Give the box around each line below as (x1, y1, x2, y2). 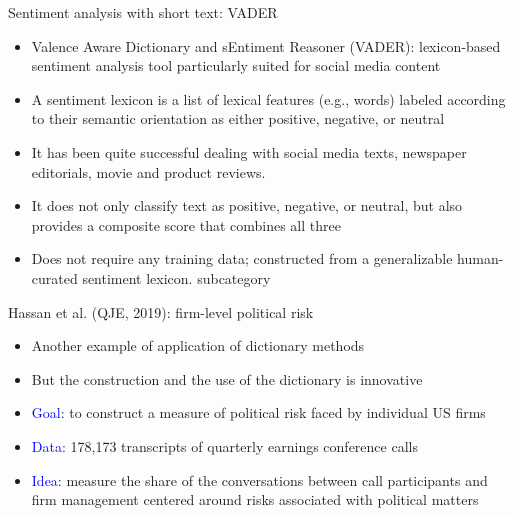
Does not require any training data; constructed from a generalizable (31, 248, 453, 269)
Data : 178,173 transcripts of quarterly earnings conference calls (31, 435, 418, 456)
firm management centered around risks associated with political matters (31, 489, 479, 510)
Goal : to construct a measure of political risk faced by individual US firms (31, 402, 486, 423)
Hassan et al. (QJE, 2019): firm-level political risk (8, 301, 314, 322)
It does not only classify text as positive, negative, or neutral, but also (31, 195, 463, 216)
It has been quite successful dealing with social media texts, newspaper (31, 141, 467, 162)
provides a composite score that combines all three (31, 214, 341, 235)
